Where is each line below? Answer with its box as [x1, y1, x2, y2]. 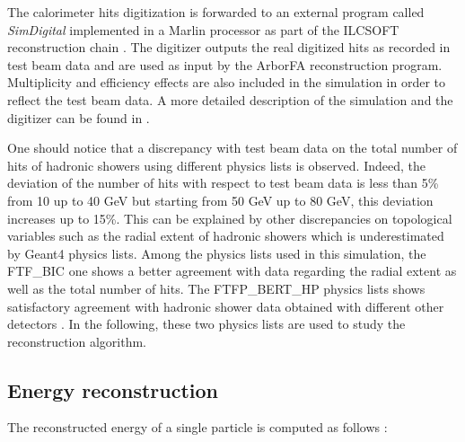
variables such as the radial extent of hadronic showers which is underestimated [7, 226, 444, 245]
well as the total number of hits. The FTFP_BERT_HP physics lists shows [7, 278, 426, 297]
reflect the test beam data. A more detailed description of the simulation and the [7, 90, 453, 109]
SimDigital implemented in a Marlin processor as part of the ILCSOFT [7, 20, 399, 39]
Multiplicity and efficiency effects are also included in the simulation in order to [7, 73, 446, 92]
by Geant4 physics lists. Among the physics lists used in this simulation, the [7, 243, 426, 262]
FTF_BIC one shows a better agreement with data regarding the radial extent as [7, 261, 457, 280]
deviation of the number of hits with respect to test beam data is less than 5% [7, 173, 439, 192]
